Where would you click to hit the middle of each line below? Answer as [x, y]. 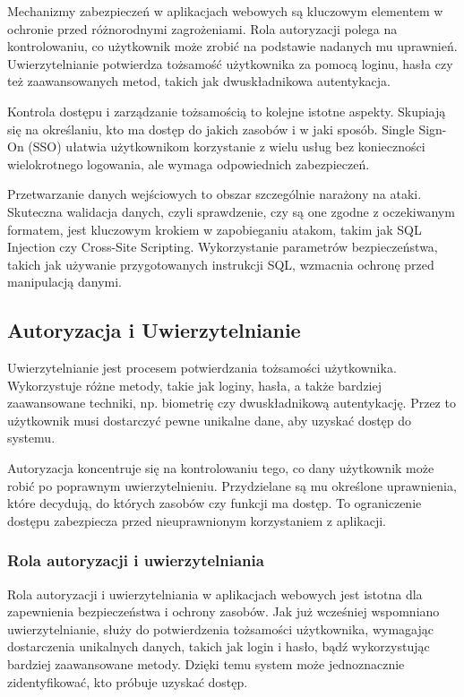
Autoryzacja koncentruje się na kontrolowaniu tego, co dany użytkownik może [221, 468]
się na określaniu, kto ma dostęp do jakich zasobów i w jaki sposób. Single [211, 129]
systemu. [31, 438]
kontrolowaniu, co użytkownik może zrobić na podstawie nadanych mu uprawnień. [232, 46]
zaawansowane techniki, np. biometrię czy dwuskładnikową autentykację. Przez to [232, 403]
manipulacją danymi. [64, 282]
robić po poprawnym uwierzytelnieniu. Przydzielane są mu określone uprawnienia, [232, 485]
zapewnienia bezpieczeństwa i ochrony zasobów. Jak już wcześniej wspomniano [223, 611]
